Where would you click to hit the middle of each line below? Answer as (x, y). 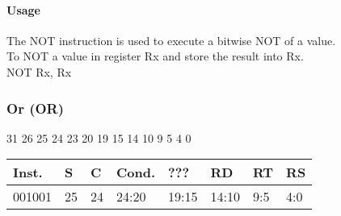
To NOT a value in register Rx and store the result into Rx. (155, 56)
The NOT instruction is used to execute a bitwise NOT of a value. (171, 40)
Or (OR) (36, 108)
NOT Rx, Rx (39, 71)
